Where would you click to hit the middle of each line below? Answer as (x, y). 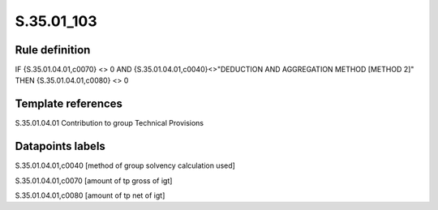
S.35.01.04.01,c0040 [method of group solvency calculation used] (125, 165)
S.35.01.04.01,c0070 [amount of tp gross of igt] (94, 180)
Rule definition (53, 50)
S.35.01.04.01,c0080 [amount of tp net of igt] (90, 195)
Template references (69, 104)
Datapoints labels (60, 146)
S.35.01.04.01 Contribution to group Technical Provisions (109, 123)
